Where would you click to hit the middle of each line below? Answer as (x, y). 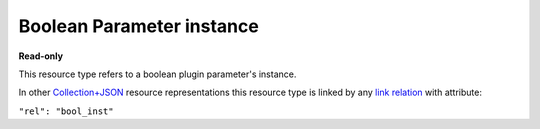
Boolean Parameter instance (138, 26)
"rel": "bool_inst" (66, 111)
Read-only (41, 56)
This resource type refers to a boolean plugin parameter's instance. (157, 74)
